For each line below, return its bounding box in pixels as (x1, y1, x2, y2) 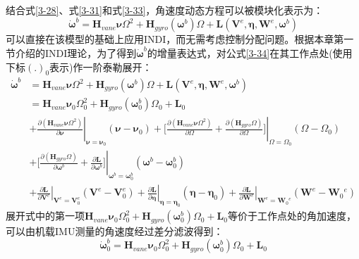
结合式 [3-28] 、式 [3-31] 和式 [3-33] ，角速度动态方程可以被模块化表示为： (6, 3, 324, 17)
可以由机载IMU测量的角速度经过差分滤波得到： (6, 224, 224, 239)
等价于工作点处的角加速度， (227, 208, 356, 223)
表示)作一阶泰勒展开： (49, 59, 152, 74)
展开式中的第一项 (6, 208, 85, 223)
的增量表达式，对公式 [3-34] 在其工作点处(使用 (147, 45, 353, 60)
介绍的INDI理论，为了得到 (15, 45, 137, 60)
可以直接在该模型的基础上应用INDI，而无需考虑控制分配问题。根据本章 (6, 32, 334, 46)
